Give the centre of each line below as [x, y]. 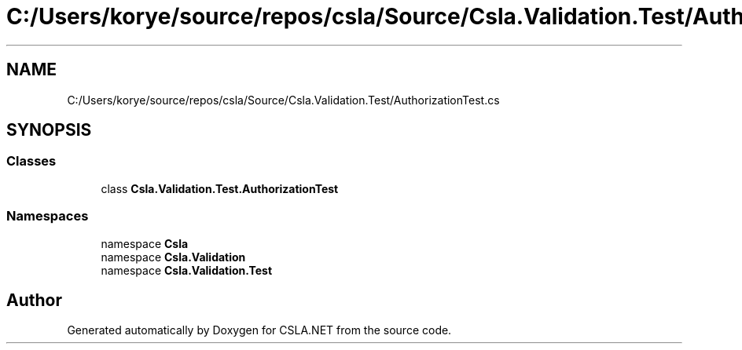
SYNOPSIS [49, 130]
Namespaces [48, 216]
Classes [31, 161]
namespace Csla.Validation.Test [187, 270]
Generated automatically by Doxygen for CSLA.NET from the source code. [259, 330]
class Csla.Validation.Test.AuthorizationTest [220, 188]
